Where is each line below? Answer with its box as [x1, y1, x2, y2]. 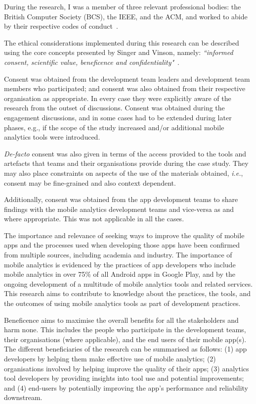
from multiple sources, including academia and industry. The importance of [4, 250, 232, 260]
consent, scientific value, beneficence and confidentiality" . [4, 56, 179, 67]
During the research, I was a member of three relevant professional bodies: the [4, 1, 241, 11]
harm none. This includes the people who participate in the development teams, [4, 324, 246, 335]
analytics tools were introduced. [4, 132, 100, 142]
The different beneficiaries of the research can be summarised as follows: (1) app [4, 344, 247, 354]
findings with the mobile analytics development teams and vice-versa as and [4, 203, 234, 214]
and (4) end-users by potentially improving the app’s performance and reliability [4, 382, 248, 393]
